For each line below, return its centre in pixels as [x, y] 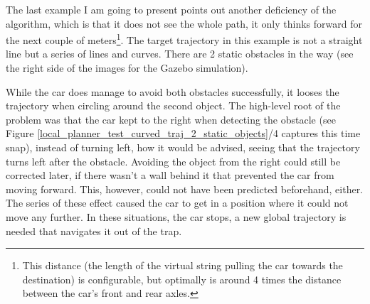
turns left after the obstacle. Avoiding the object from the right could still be [173, 161]
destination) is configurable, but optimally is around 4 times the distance [182, 279]
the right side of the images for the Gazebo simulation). [127, 68]
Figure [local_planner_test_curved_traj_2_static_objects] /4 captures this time [183, 133]
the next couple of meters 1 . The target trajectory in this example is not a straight [184, 39]
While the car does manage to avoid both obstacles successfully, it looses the [173, 91]
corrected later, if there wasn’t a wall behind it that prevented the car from [170, 175]
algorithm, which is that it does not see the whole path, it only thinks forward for [184, 23]
